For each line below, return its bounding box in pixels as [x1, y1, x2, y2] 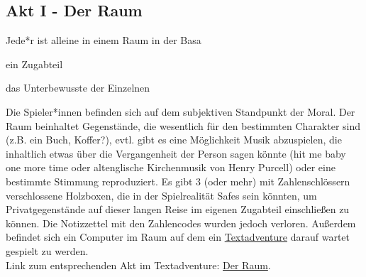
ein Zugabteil [6, 56, 63, 71]
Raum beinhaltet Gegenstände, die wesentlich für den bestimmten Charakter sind [6, 118, 361, 133]
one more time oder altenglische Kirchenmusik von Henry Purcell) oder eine [6, 160, 335, 175]
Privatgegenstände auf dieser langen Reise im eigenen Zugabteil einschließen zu [6, 202, 350, 217]
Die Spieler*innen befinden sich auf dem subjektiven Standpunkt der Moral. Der [6, 104, 355, 119]
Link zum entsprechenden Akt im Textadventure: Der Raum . [6, 257, 271, 272]
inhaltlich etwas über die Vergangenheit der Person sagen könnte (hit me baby [6, 146, 346, 161]
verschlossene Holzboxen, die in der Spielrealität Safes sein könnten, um [6, 188, 317, 202]
